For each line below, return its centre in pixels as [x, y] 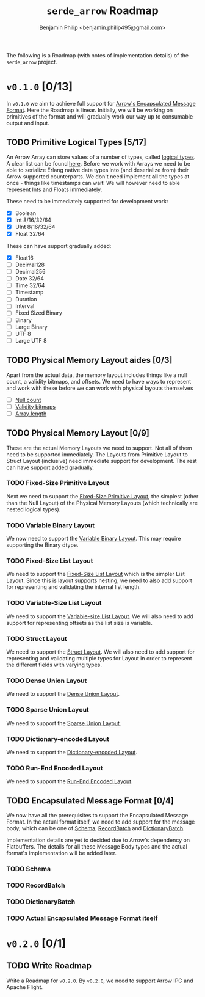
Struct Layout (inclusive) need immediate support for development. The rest [102, 461]
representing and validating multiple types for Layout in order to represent [99, 659]
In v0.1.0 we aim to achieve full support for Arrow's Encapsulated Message [101, 103]
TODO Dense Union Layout [47, 681]
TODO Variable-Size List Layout [54, 603]
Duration [26, 299]
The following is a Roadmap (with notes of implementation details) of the [98, 55]
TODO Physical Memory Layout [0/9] [78, 433]
